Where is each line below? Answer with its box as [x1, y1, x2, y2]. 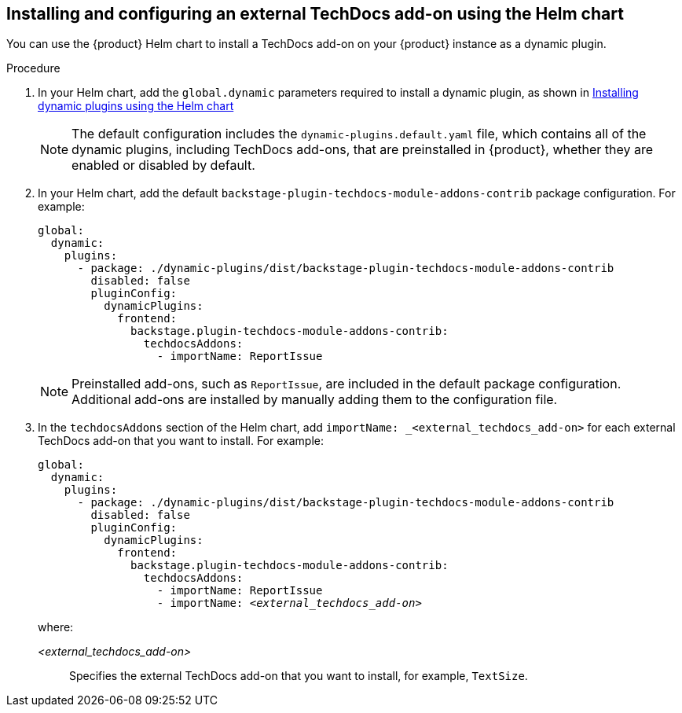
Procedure [6, 61, 60, 75]
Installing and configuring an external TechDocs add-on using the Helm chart [6, 4, 624, 24]
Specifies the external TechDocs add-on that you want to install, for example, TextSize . [69, 669, 528, 683]
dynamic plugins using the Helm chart [38, 99, 234, 113]
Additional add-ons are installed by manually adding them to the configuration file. [71, 391, 558, 408]
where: [38, 620, 74, 634]
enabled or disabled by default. [71, 157, 255, 174]
